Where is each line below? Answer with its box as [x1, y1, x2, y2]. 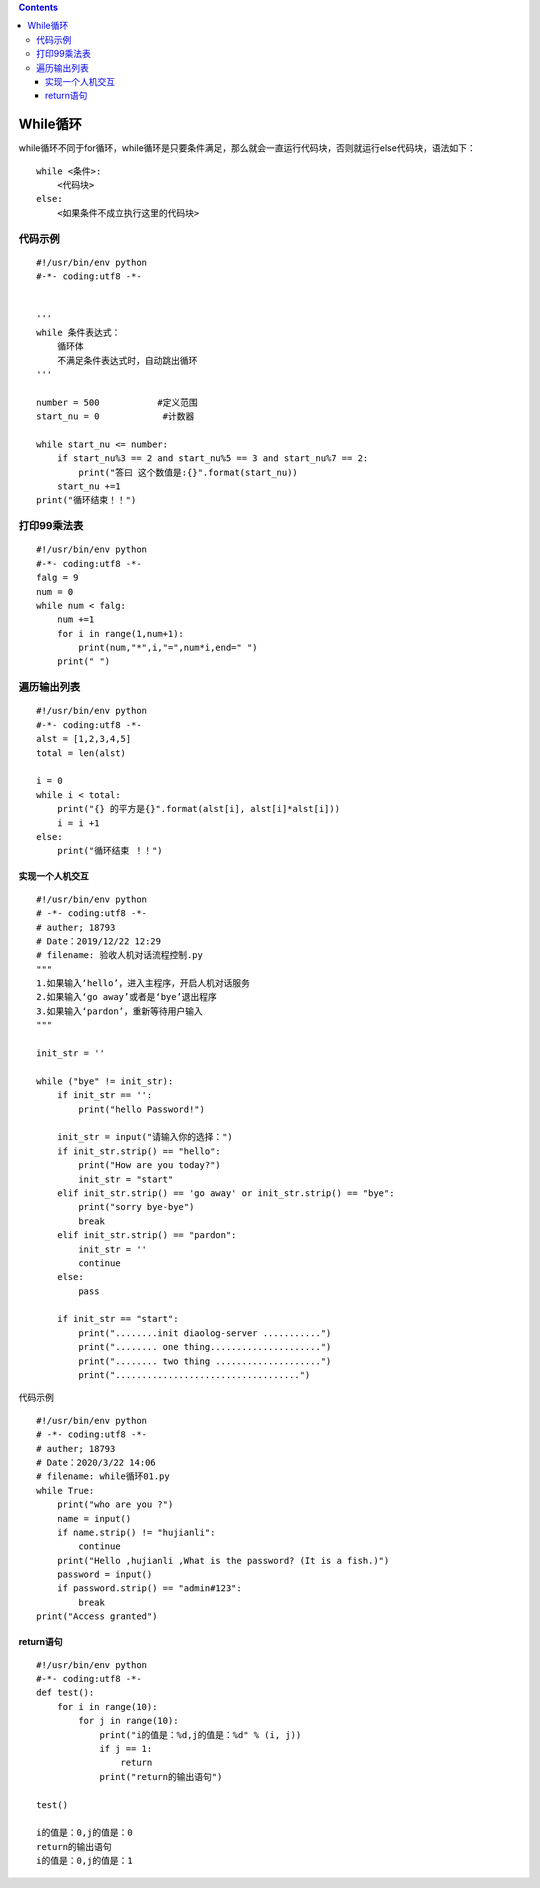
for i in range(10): [56, 1701, 158, 1712]
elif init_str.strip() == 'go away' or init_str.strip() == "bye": [56, 1187, 395, 1199]
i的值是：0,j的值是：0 [36, 1827, 134, 1839]
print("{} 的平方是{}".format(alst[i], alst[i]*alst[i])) [56, 803, 340, 815]
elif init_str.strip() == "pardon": [56, 1230, 237, 1241]
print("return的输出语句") [99, 1771, 223, 1782]
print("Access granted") [36, 1611, 158, 1622]
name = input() [56, 1513, 132, 1524]
